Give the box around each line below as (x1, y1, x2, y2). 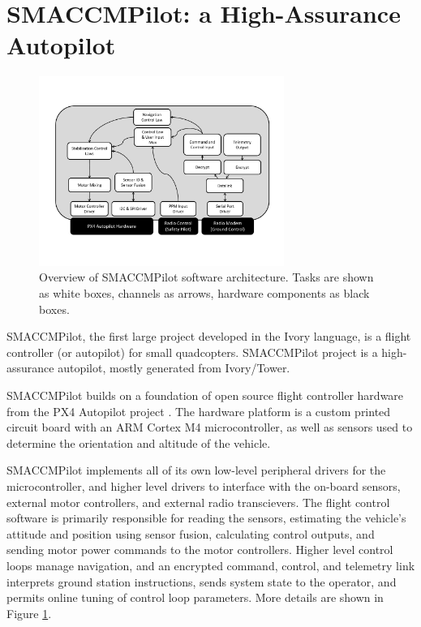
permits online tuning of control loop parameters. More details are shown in (6, 589, 384, 606)
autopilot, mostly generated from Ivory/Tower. (58, 359, 290, 376)
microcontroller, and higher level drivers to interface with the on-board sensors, (6, 477, 401, 494)
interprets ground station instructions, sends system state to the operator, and (6, 573, 397, 590)
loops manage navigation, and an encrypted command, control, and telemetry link (6, 556, 415, 573)
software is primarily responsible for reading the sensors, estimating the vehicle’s (6, 509, 406, 526)
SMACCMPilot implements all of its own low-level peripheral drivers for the (6, 462, 386, 479)
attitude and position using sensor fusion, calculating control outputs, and (6, 525, 375, 542)
